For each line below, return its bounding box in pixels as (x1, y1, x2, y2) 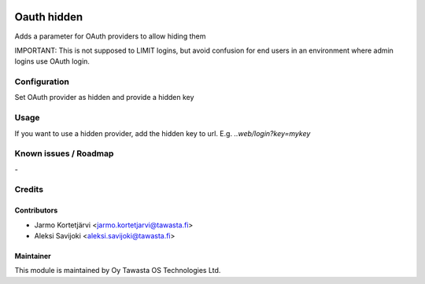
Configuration (14, 76, 70, 87)
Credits (14, 184, 43, 195)
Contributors (14, 205, 58, 216)
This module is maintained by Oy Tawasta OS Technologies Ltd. (14, 266, 221, 275)
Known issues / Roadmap (14, 148, 114, 159)
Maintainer (14, 252, 51, 261)
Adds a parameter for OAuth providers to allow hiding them (14, 31, 206, 41)
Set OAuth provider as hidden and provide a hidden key (14, 93, 194, 102)
